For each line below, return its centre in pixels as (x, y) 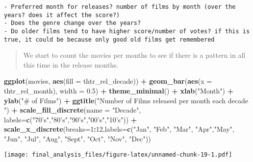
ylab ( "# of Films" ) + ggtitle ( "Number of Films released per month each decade (126, 100)
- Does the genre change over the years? (73, 23)
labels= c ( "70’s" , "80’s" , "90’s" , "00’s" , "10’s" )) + (71, 119)
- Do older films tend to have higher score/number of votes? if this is (127, 31)
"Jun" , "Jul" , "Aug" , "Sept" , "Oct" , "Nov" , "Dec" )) (77, 139)
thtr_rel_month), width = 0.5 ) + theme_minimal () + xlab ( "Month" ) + (119, 91)
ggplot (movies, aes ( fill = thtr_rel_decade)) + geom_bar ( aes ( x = (108, 81)
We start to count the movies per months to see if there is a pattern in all (134, 55)
